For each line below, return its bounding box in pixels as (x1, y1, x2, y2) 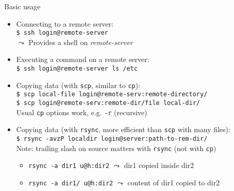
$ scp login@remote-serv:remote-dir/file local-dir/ (16, 99, 200, 107)
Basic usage (4, 1, 41, 11)
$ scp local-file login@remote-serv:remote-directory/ (16, 91, 208, 98)
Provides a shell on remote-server (28, 36, 133, 47)
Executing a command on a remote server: (16, 54, 149, 65)
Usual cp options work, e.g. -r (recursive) (16, 107, 147, 117)
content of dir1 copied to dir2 (127, 177, 220, 187)
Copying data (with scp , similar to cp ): (16, 79, 141, 90)
